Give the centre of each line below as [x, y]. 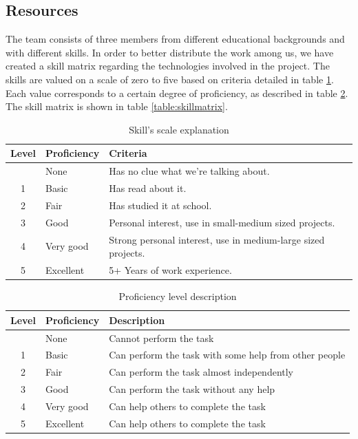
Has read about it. [148, 188]
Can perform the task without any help [192, 389]
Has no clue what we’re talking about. [189, 171]
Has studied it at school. [160, 205]
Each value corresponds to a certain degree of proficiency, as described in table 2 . [177, 93]
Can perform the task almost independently [201, 372]
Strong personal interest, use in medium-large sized [217, 239]
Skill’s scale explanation [179, 129]
